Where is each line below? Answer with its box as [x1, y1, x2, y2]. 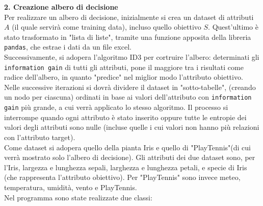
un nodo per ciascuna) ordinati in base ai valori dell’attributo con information [4, 91, 252, 102]
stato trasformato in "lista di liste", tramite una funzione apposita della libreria [4, 31, 251, 42]
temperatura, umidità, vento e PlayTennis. [4, 181, 137, 192]
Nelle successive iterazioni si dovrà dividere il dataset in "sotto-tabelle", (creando [4, 81, 256, 92]
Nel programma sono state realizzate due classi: [4, 192, 152, 202]
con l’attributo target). [4, 131, 75, 142]
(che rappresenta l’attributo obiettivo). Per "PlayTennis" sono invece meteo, [4, 172, 241, 182]
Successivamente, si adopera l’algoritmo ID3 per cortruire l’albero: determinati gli [4, 52, 259, 62]
